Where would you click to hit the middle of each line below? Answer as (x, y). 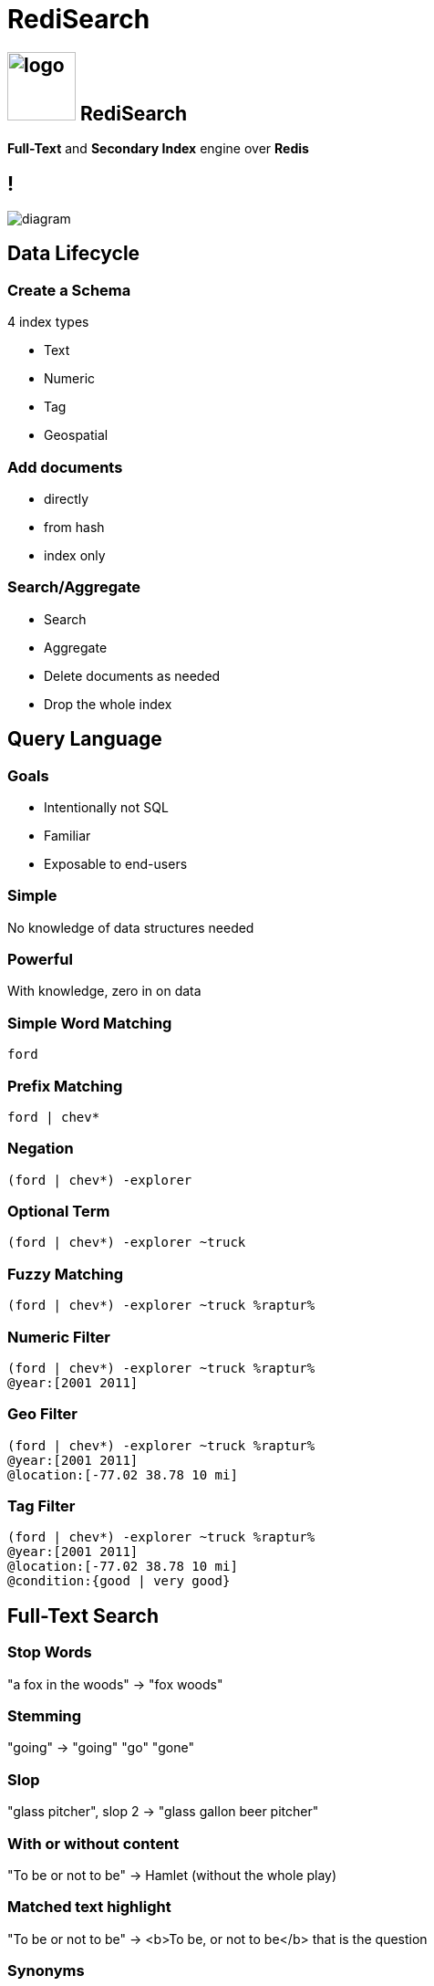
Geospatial (76, 435)
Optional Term (59, 1212)
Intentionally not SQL (106, 807)
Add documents (65, 467)
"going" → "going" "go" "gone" (101, 1748)
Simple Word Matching (90, 1023)
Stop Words (50, 1652)
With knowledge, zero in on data (104, 991)
